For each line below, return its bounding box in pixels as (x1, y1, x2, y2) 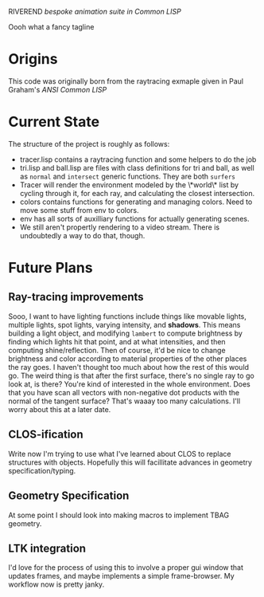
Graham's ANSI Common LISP (8, 84, 107, 94)
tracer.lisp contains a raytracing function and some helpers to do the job (19, 155, 257, 164)
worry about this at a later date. (8, 404, 111, 414)
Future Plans (8, 259, 93, 277)
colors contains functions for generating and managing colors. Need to (19, 197, 253, 206)
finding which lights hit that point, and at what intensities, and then (8, 336, 226, 346)
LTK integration (8, 541, 86, 555)
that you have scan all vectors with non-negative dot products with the (8, 387, 240, 397)
